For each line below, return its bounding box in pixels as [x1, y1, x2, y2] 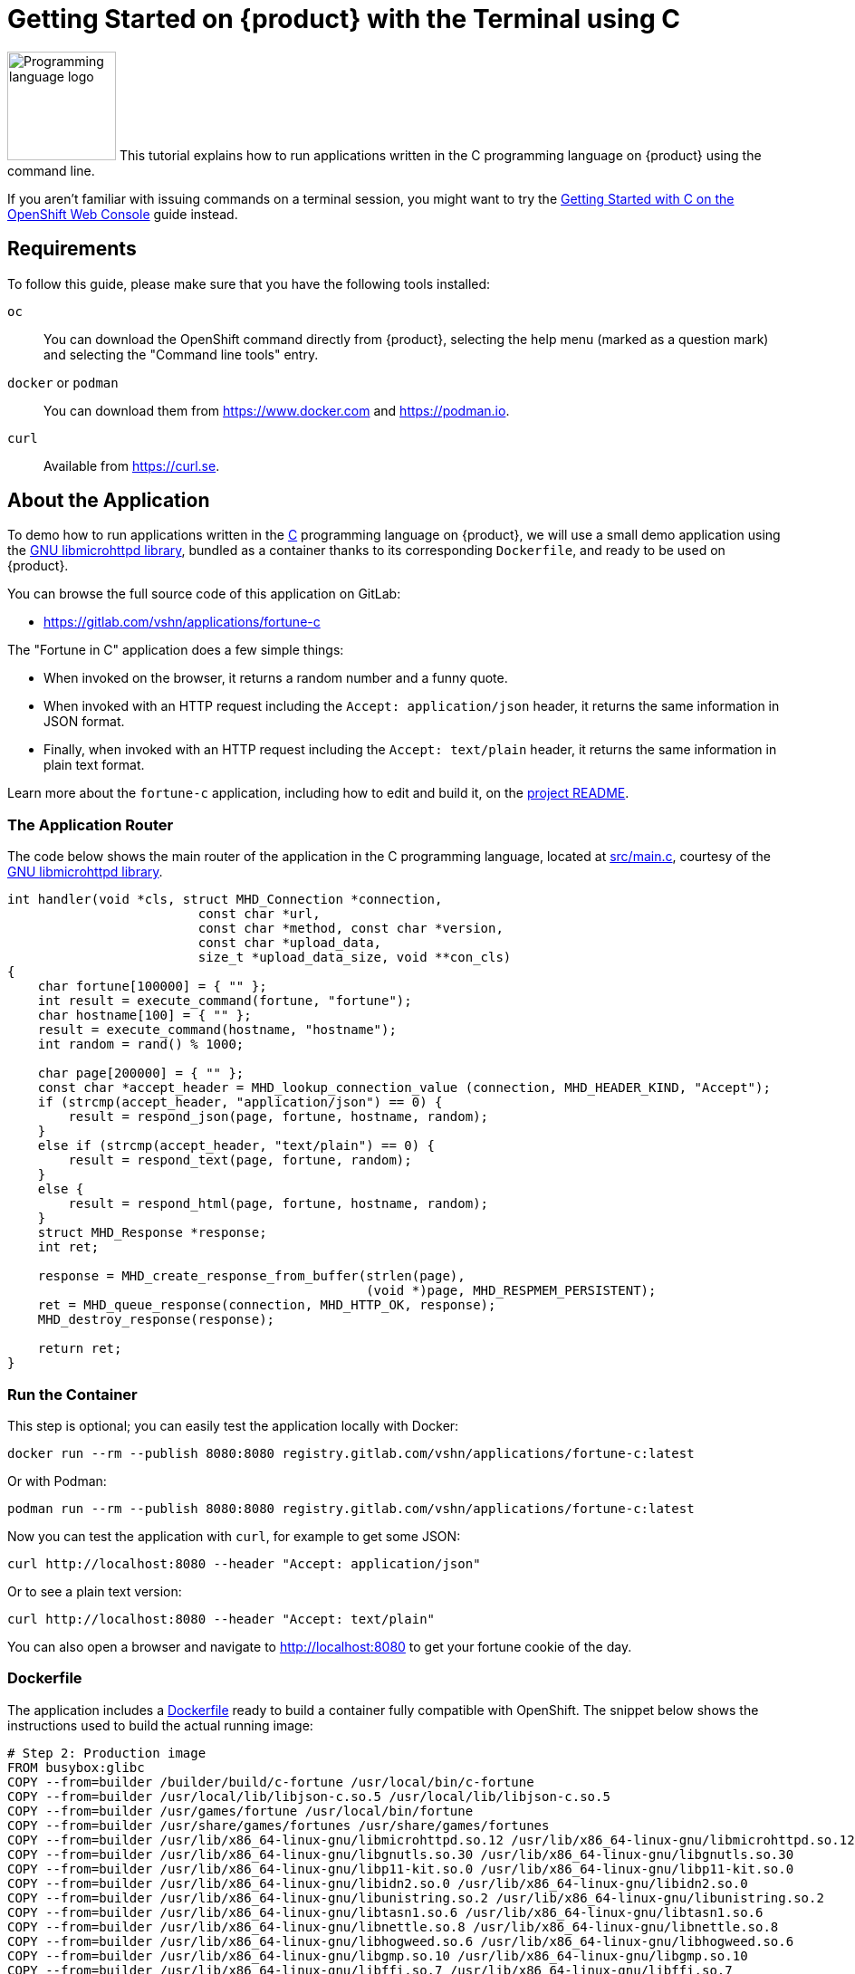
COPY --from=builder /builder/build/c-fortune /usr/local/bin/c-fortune [7, 1774, 534, 1789]
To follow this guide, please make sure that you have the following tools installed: [7, 275, 491, 292]
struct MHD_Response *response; [37, 1225, 267, 1241]
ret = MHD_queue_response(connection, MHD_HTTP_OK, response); [37, 1298, 496, 1313]
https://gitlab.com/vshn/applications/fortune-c [43, 614, 321, 630]
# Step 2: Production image [7, 1745, 207, 1760]
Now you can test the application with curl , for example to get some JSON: [7, 1528, 461, 1544]
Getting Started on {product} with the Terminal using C [7, 4, 680, 34]
